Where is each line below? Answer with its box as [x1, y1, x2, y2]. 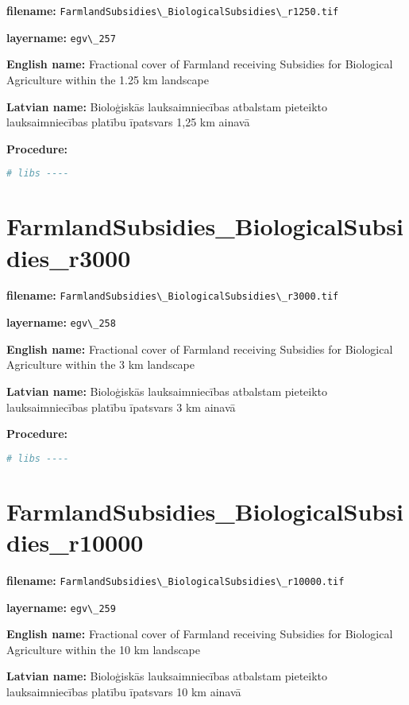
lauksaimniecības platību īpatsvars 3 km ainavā [6, 398, 236, 415]
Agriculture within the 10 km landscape [6, 641, 201, 657]
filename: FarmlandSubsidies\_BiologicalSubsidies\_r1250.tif [6, 2, 339, 18]
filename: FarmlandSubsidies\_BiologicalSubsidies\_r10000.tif [6, 571, 345, 588]
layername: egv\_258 [6, 314, 116, 331]
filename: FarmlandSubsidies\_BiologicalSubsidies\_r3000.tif [6, 287, 339, 304]
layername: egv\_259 [6, 598, 116, 615]
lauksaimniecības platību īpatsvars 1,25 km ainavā [6, 114, 250, 130]
